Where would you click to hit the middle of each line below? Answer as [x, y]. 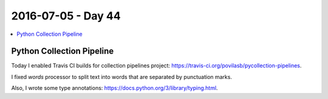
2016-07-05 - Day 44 [66, 16]
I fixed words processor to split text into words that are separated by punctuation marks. [121, 77]
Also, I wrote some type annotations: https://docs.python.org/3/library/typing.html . [114, 88]
